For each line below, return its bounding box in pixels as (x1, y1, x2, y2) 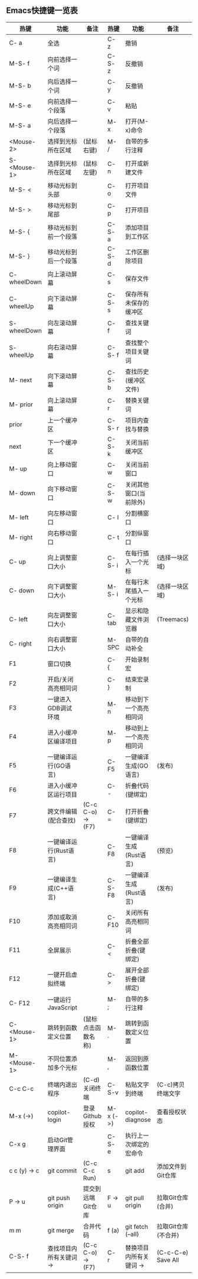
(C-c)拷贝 (156, 1080, 185, 1088)
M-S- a (9, 121, 31, 129)
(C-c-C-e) (156, 1248, 189, 1257)
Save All (156, 1255, 179, 1264)
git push (47, 1193, 70, 1202)
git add (125, 1166, 145, 1174)
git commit (47, 1166, 77, 1174)
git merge (47, 1226, 75, 1234)
